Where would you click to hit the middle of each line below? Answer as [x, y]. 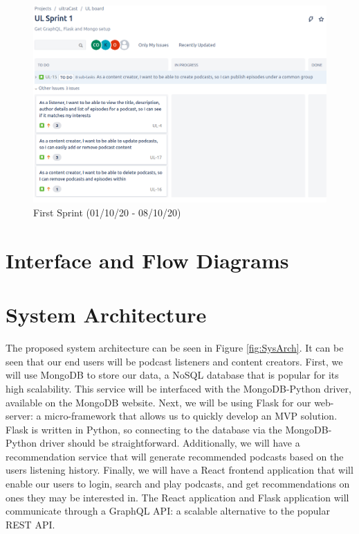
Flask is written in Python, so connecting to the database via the [144, 429]
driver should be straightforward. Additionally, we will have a [170, 443]
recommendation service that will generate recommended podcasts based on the [175, 456]
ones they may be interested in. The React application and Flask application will [177, 497]
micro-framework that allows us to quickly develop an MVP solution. [191, 416]
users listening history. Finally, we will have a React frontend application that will [179, 470]
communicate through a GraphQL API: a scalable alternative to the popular [168, 511]
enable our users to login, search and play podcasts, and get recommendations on [178, 484]
